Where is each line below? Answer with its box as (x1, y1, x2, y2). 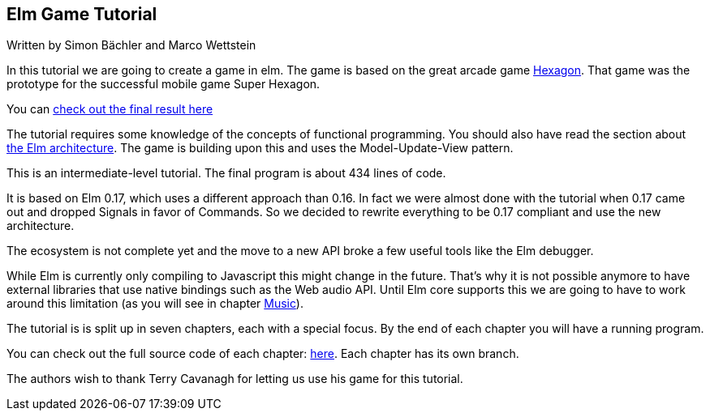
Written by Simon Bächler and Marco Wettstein (6, 38, 256, 53)
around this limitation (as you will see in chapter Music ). (6, 296, 303, 311)
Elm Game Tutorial (6, 4, 157, 24)
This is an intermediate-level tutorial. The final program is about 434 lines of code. (6, 166, 446, 181)
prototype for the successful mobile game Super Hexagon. (6, 77, 321, 91)
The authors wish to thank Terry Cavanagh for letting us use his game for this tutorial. (6, 372, 463, 386)
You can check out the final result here (6, 102, 213, 117)
